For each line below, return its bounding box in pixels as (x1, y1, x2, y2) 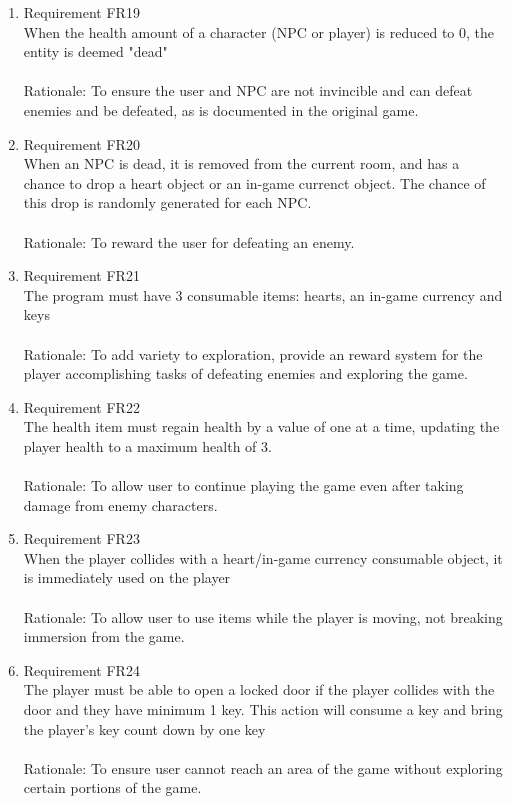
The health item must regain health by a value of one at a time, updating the (23, 416, 500, 437)
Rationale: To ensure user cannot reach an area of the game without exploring (23, 757, 503, 778)
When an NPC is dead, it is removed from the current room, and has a (23, 153, 460, 174)
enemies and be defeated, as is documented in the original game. (23, 99, 419, 120)
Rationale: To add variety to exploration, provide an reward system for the (23, 343, 483, 364)
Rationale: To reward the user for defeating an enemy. (23, 231, 355, 252)
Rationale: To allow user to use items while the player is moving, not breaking (23, 606, 503, 627)
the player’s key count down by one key (23, 718, 266, 739)
